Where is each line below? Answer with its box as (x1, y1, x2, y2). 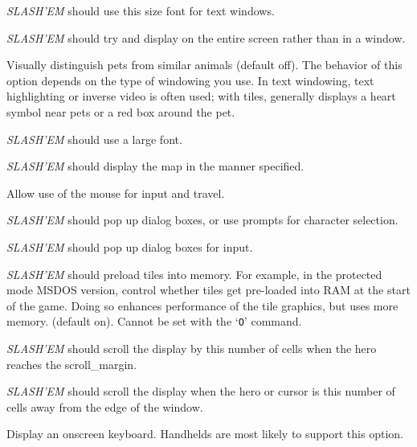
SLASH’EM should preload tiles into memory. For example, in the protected (6, 265, 382, 282)
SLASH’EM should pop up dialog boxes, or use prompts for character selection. (6, 211, 399, 228)
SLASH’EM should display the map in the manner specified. (6, 158, 305, 174)
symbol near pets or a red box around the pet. (6, 103, 235, 120)
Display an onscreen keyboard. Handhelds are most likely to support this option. (6, 425, 403, 442)
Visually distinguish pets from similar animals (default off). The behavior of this (6, 56, 403, 73)
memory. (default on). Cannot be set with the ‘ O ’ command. (6, 313, 302, 330)
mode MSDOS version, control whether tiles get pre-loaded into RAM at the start (6, 281, 411, 298)
